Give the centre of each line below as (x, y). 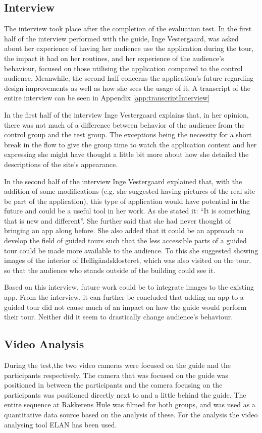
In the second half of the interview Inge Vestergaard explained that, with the (123, 181)
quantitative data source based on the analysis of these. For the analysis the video (131, 414)
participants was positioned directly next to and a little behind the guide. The (125, 394)
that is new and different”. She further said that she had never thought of (118, 220)
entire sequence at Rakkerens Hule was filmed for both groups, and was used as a (130, 404)
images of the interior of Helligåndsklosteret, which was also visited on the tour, (128, 260)
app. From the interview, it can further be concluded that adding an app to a (124, 297)
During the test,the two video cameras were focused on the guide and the (117, 365)
